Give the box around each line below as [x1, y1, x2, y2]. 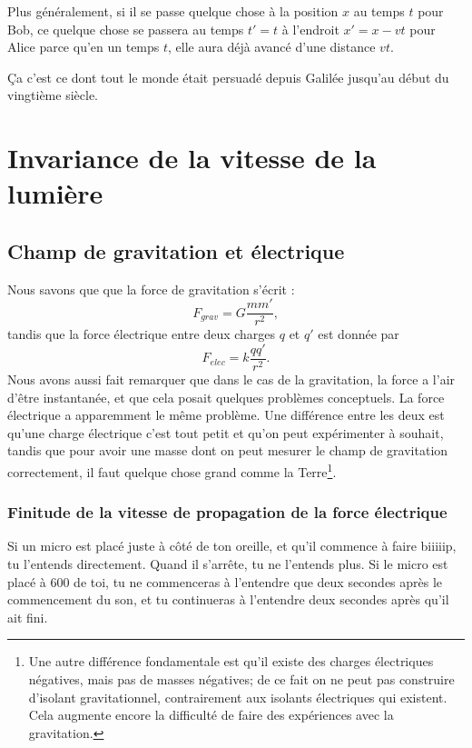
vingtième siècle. [7, 85, 99, 105]
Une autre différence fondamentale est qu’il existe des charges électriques [28, 652, 434, 671]
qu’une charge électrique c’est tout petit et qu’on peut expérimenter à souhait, [7, 423, 444, 442]
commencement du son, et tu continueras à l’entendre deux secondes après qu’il [7, 590, 449, 609]
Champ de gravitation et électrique [7, 236, 345, 264]
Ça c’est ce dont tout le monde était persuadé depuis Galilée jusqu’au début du [7, 67, 449, 86]
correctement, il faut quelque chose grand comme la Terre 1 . [7, 460, 337, 481]
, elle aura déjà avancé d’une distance [168, 37, 376, 56]
